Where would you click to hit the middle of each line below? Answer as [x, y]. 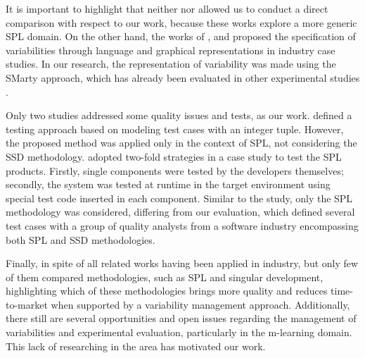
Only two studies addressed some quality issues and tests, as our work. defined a [179, 115]
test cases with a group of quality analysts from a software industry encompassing [182, 225]
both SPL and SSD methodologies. [81, 239]
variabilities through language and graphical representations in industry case [171, 50]
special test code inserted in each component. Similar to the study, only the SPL [179, 198]
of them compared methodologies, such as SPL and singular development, [165, 277]
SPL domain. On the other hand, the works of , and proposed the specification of [181, 36]
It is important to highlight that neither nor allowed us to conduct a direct [167, 8]
